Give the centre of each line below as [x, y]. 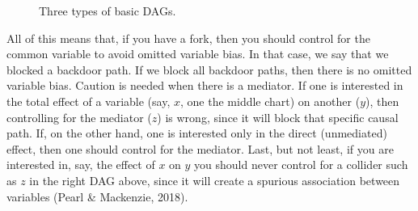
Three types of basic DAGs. [108, 11]
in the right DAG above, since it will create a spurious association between [215, 180]
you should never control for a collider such [301, 165]
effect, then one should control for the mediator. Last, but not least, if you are [200, 148]
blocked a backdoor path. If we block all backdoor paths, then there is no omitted [209, 69]
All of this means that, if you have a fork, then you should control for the [188, 38]
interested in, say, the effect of [81, 165]
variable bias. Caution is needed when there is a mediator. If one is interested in [205, 85]
